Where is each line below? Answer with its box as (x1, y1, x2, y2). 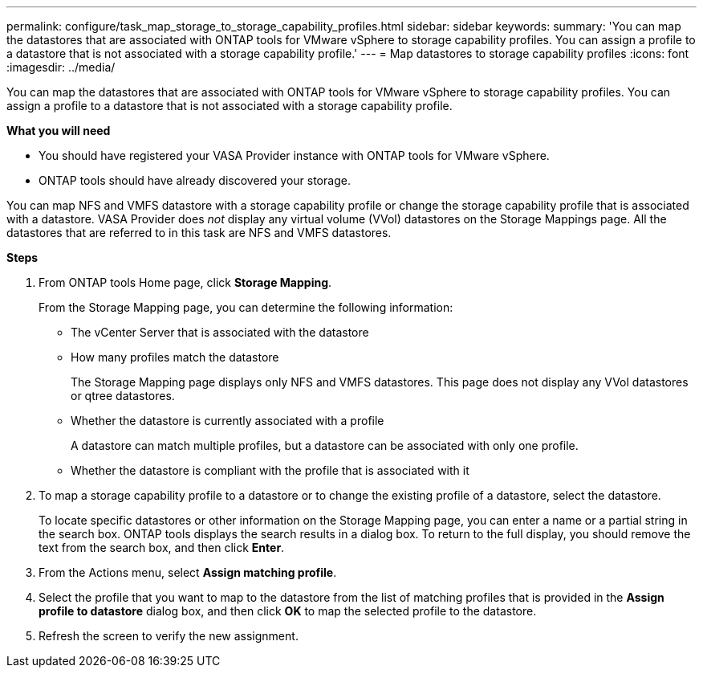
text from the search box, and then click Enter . (39, 541, 285, 554)
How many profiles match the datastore (71, 350, 279, 364)
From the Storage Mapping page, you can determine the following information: (39, 300, 453, 314)
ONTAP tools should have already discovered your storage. (39, 174, 351, 187)
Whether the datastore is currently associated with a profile (71, 414, 384, 427)
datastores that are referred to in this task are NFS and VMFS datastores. (6, 226, 392, 239)
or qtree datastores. (71, 389, 175, 402)
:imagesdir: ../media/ (6, 60, 116, 74)
